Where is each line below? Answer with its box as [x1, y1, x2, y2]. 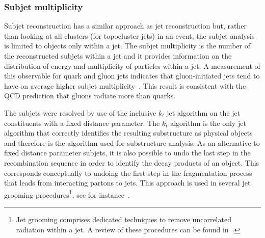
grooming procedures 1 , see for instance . [4, 188, 130, 200]
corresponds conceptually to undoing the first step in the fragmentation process [4, 167, 252, 178]
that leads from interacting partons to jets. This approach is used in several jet [4, 177, 251, 188]
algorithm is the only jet [170, 117, 246, 128]
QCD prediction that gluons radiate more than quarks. [4, 90, 176, 101]
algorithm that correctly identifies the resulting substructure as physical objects [4, 127, 253, 138]
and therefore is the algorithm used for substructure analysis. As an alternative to [4, 137, 260, 148]
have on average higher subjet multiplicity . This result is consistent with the [4, 80, 246, 91]
